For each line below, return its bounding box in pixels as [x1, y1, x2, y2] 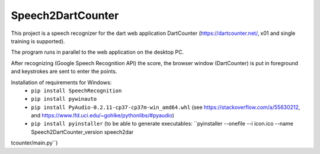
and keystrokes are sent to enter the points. [11, 68, 117, 75]
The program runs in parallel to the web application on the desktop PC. [11, 49, 184, 56]
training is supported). [11, 37, 65, 44]
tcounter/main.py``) [11, 139, 58, 146]
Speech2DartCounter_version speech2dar [31, 128, 134, 136]
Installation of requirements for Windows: [11, 79, 112, 86]
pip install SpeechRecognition [31, 87, 122, 94]
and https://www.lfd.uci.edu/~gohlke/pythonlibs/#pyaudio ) [31, 112, 175, 119]
